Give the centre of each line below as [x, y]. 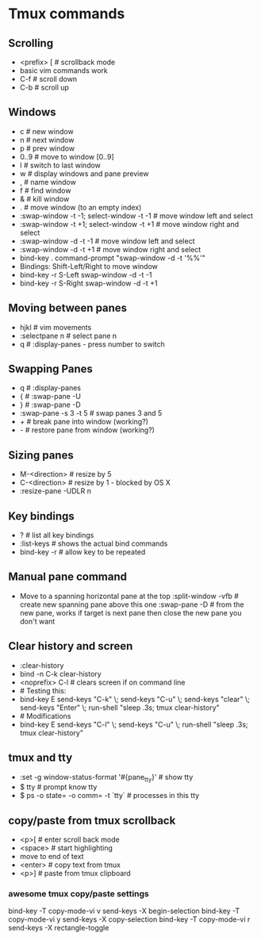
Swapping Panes [51, 369]
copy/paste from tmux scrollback [92, 821]
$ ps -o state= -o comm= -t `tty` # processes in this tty [109, 796]
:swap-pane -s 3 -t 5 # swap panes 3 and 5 [91, 413]
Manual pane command [68, 577]
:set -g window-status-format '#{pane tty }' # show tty [106, 778]
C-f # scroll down [48, 79]
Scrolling [31, 43]
